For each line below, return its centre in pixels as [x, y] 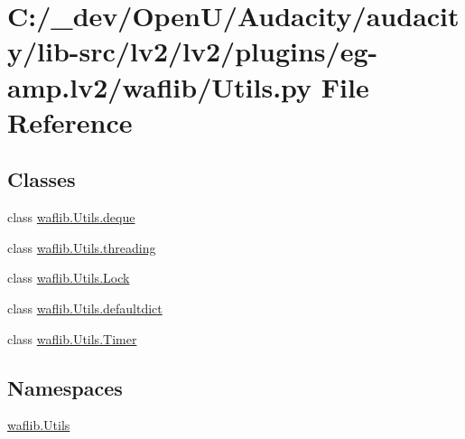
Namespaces [65, 387]
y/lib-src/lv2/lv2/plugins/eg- [193, 51]
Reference [70, 121]
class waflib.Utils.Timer [72, 338]
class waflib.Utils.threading [82, 247]
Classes [42, 179]
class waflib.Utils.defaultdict [85, 308]
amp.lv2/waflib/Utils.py [160, 86]
